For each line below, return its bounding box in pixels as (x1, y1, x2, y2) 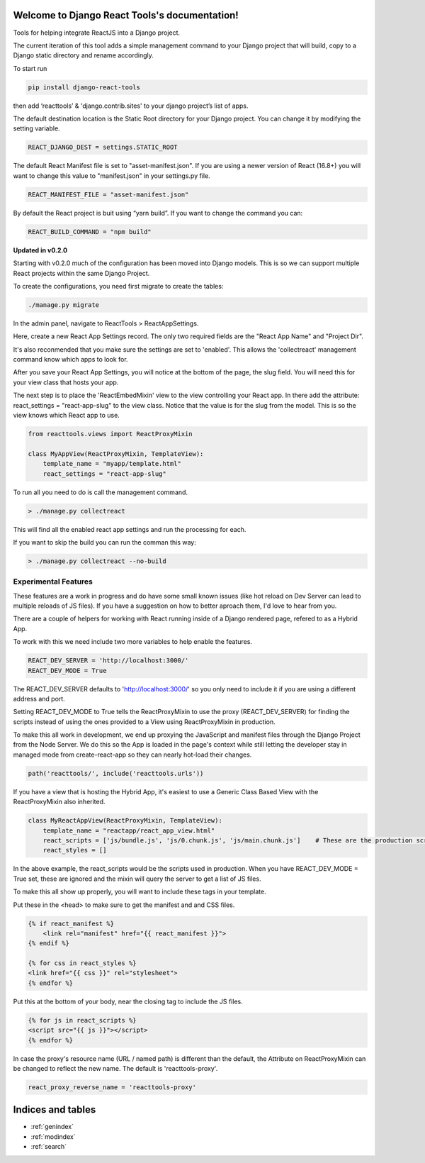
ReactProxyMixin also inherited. (13, 798, 106, 806)
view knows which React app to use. (13, 411, 120, 419)
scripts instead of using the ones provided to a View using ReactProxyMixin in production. (13, 717, 276, 726)
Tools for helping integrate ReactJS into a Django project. (13, 28, 181, 37)
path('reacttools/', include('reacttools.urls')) (28, 769, 204, 777)
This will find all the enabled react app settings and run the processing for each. (13, 525, 246, 533)
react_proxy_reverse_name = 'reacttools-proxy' (28, 1083, 196, 1091)
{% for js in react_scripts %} (28, 1016, 137, 1024)
